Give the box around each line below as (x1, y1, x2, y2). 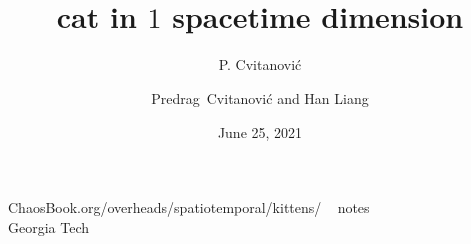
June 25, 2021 (217, 121, 303, 142)
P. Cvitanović (218, 54, 302, 75)
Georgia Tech (8, 216, 90, 237)
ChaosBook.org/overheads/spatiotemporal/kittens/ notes (8, 197, 370, 218)
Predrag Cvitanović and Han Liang (151, 87, 369, 108)
